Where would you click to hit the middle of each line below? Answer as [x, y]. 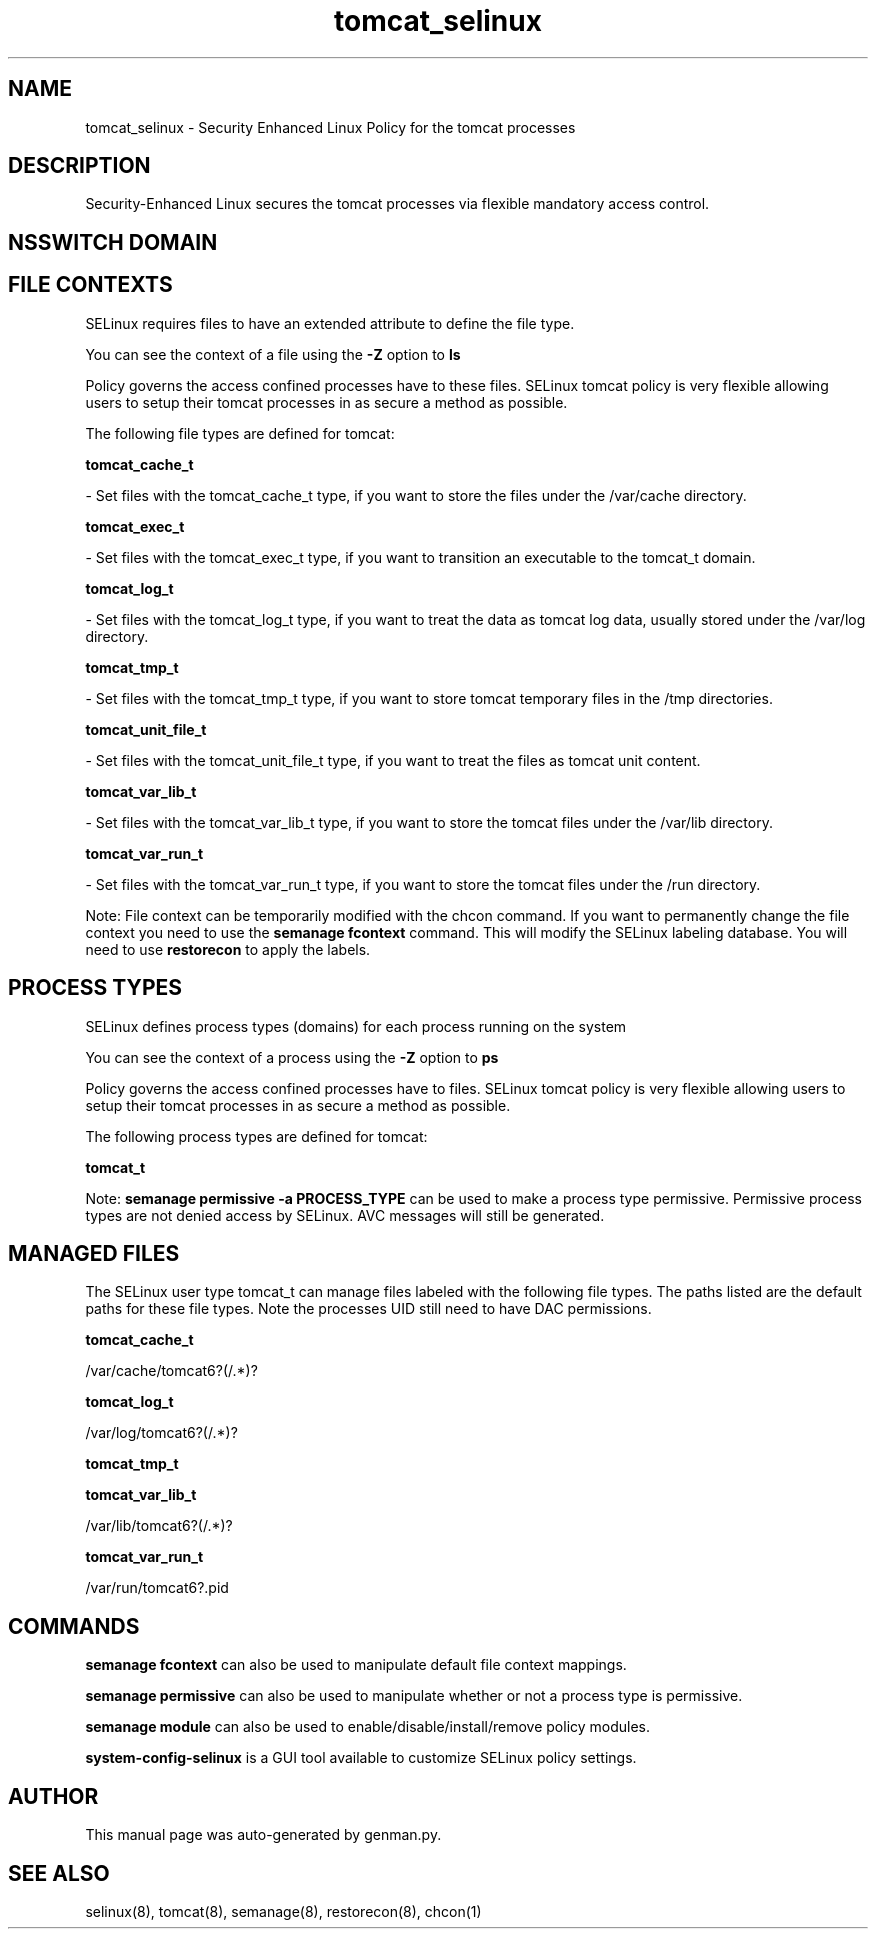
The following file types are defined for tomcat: [240, 433]
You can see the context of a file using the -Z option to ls [273, 354]
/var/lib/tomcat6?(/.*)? [159, 1526]
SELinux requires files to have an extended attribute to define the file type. [330, 323]
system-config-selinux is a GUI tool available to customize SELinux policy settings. [361, 1758]
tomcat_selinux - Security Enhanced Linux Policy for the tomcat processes [330, 127]
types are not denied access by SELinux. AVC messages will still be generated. [345, 1215]
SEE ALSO [59, 1873]
